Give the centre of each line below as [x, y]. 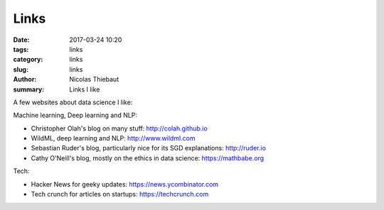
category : [28, 60]
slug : [21, 69]
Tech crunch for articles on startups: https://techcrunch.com [120, 194]
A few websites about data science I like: [73, 102]
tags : [21, 49]
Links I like [85, 89]
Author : [25, 79]
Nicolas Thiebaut [94, 79]
